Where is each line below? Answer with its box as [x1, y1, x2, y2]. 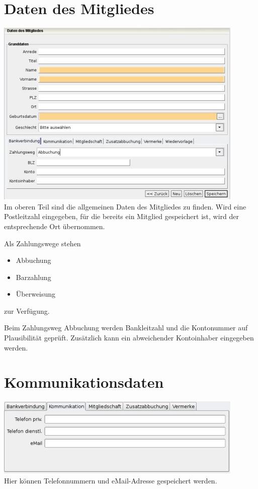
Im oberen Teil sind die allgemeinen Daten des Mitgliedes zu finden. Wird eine [4, 201, 246, 212]
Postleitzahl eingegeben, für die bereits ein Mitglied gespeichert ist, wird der [4, 211, 239, 222]
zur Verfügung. [4, 305, 50, 316]
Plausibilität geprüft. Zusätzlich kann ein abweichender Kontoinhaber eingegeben [4, 332, 254, 343]
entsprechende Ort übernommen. [4, 221, 105, 231]
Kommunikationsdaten [4, 372, 164, 392]
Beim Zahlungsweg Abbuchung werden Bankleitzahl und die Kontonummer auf [4, 322, 248, 333]
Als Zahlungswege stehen [4, 238, 81, 248]
